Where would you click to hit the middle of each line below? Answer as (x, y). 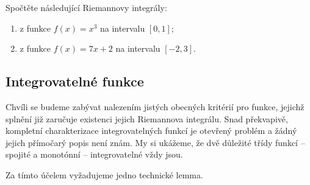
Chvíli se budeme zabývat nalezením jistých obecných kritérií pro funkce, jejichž (155, 106)
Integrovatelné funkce (75, 81)
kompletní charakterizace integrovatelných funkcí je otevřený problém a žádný (151, 131)
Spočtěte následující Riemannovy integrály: (86, 7)
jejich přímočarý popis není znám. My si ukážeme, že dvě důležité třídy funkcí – (155, 142)
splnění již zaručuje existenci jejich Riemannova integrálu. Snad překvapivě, (147, 118)
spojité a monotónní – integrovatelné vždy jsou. (94, 154)
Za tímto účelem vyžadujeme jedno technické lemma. (104, 174)
